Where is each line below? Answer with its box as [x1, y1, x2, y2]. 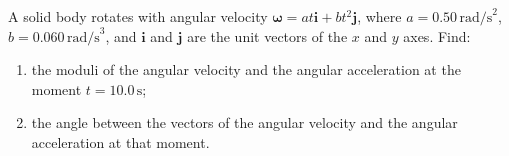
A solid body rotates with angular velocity [8, 6, 268, 26]
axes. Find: [403, 25, 471, 46]
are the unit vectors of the [187, 25, 348, 46]
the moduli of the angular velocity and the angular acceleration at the [31, 59, 461, 80]
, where [357, 6, 402, 26]
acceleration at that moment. [31, 131, 210, 152]
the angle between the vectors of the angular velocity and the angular [31, 112, 458, 133]
